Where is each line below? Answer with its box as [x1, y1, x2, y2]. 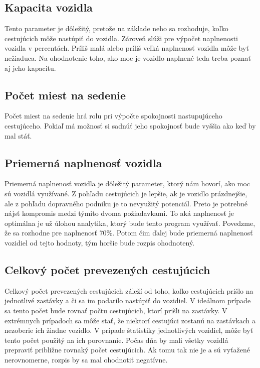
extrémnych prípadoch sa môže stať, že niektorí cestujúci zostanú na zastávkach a [5, 315, 255, 325]
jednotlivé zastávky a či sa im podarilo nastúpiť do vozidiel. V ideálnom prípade [5, 295, 251, 306]
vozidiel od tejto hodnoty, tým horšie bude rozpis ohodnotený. [5, 237, 195, 248]
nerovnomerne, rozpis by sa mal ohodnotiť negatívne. [5, 354, 168, 364]
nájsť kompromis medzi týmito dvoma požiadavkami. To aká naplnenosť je [5, 208, 234, 218]
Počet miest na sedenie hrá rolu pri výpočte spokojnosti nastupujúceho [5, 110, 222, 121]
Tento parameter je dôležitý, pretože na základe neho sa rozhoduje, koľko [5, 23, 228, 34]
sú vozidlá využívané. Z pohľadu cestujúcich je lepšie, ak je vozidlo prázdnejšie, [5, 188, 247, 198]
